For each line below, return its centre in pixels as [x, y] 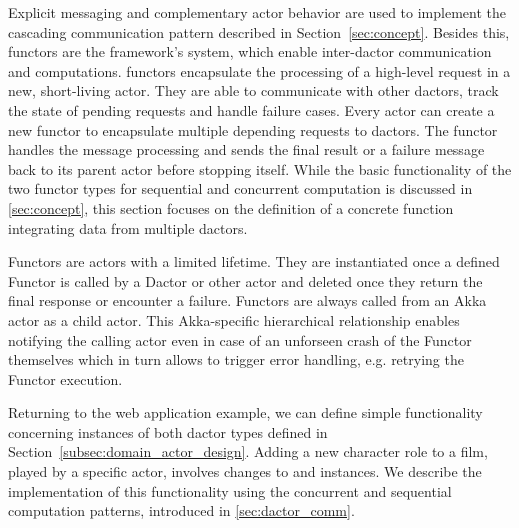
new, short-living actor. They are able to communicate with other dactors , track [253, 90]
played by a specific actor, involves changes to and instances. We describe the [245, 471]
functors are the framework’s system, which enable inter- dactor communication [250, 51]
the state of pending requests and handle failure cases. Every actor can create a [251, 109]
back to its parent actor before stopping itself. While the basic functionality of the [260, 168]
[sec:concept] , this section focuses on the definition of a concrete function [231, 207]
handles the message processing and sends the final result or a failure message [246, 149]
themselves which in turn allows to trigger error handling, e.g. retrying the [236, 359]
